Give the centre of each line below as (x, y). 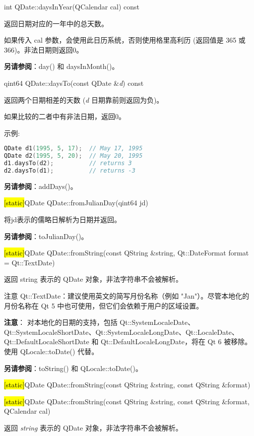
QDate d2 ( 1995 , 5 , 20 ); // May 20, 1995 (73, 156)
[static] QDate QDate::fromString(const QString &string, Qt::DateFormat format (127, 253)
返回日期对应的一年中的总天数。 (56, 23)
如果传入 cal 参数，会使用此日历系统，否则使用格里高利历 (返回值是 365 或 (125, 40)
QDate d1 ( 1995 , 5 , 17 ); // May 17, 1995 (73, 149)
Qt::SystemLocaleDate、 (157, 322)
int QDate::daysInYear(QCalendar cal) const (72, 6)
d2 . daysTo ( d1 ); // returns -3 (70, 170)
